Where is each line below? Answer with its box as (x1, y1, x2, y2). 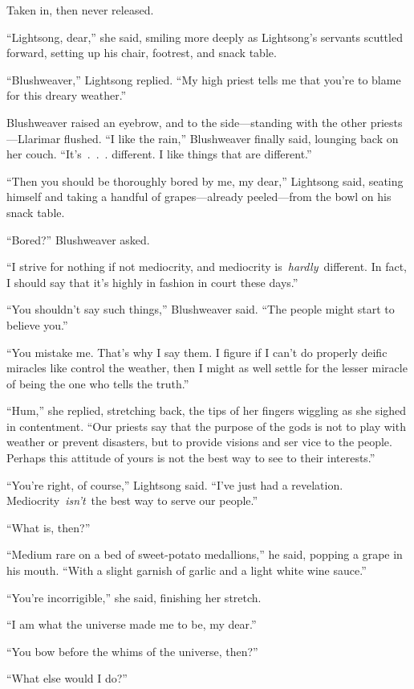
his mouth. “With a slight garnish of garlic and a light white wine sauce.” (6, 562, 367, 579)
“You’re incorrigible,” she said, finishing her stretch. (6, 589, 262, 605)
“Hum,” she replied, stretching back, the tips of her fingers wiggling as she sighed (6, 402, 407, 419)
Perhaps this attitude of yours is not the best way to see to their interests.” (6, 449, 375, 466)
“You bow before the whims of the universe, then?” (6, 642, 258, 659)
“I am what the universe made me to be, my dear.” (6, 616, 257, 633)
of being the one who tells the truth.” (6, 375, 189, 392)
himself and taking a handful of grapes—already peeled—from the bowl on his (6, 188, 392, 205)
